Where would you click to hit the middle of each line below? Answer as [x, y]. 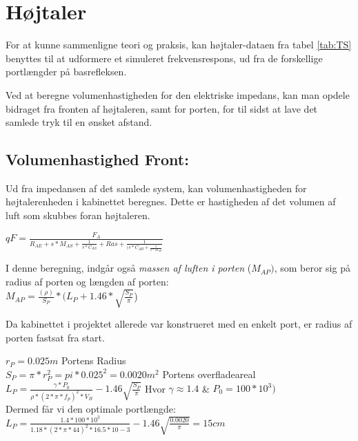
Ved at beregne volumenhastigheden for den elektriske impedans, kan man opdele [178, 94]
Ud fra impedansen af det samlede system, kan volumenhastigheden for [156, 188]
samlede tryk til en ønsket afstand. [79, 122]
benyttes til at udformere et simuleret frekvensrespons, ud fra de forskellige [164, 58]
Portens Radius [93, 360]
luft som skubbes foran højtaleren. [78, 215]
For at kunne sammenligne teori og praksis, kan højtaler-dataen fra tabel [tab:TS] [179, 45]
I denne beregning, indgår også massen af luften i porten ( [129, 268]
